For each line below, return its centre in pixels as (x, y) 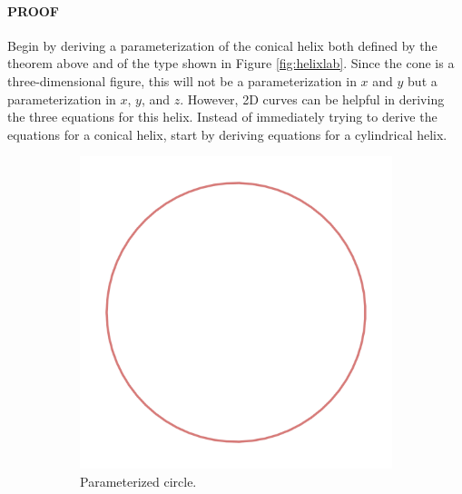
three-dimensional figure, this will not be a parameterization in (182, 80)
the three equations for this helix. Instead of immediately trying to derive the (222, 117)
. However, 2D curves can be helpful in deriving (312, 99)
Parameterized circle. (138, 481)
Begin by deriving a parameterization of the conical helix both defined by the (222, 45)
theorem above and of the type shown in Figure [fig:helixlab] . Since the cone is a (231, 63)
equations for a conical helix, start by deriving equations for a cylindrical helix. (227, 134)
